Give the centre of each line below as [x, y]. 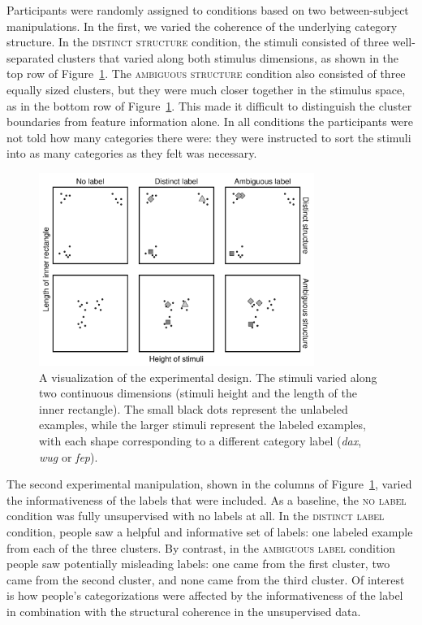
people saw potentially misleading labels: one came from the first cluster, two [198, 564]
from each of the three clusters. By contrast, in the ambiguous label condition [201, 547]
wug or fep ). [69, 456]
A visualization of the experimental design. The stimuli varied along [208, 377]
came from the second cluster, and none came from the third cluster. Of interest [206, 579]
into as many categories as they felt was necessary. [132, 153]
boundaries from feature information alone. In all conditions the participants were [210, 122]
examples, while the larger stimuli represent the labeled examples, [202, 425]
